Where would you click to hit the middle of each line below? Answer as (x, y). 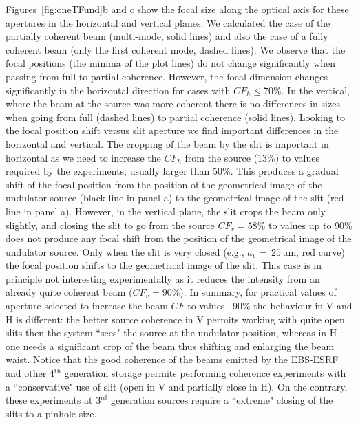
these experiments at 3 (53, 400)
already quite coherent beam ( (69, 292)
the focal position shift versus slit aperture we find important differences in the (172, 130)
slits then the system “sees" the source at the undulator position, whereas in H (171, 333)
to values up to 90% (310, 225)
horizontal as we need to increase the (83, 157)
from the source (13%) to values (252, 157)
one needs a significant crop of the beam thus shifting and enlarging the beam (170, 346)
